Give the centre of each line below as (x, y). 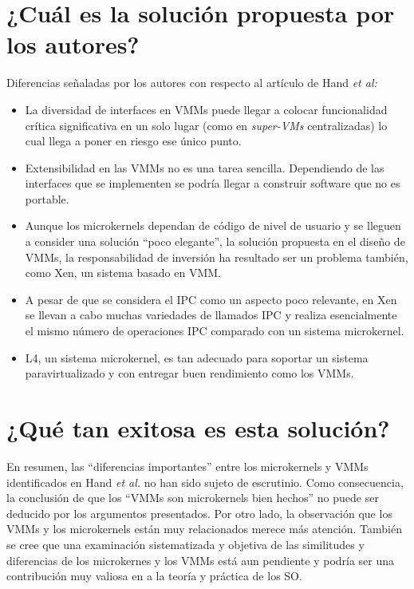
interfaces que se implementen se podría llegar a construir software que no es (213, 183)
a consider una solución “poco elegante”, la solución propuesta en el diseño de (215, 241)
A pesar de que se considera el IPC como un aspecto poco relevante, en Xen (211, 299)
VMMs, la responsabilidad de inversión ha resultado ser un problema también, (217, 257)
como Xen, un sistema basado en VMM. (123, 273)
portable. (47, 198)
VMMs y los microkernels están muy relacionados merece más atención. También (204, 529)
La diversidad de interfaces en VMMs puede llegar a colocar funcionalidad (206, 109)
